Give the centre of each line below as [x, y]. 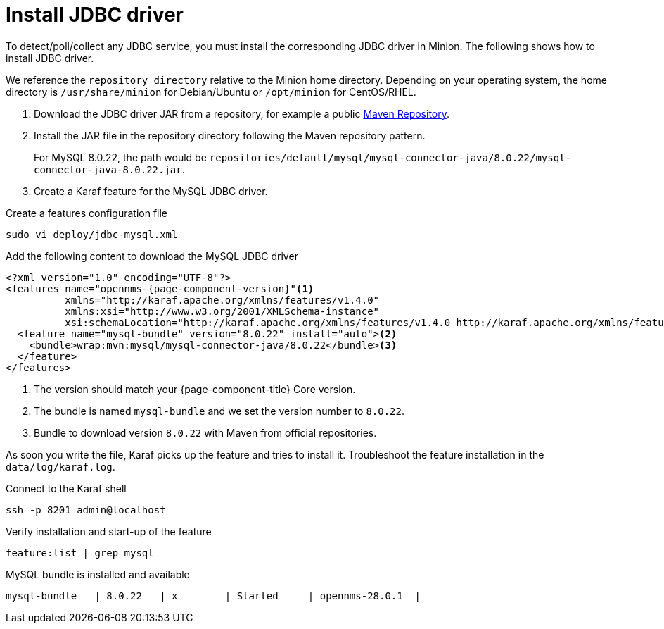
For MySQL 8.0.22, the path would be [120, 157]
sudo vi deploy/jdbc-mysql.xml [92, 234]
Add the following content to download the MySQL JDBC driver [152, 256]
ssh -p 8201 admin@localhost [86, 510]
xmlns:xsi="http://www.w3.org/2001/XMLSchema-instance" [222, 311]
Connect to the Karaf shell [66, 488]
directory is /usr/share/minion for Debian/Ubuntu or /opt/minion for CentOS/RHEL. [211, 92]
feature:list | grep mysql [80, 553]
